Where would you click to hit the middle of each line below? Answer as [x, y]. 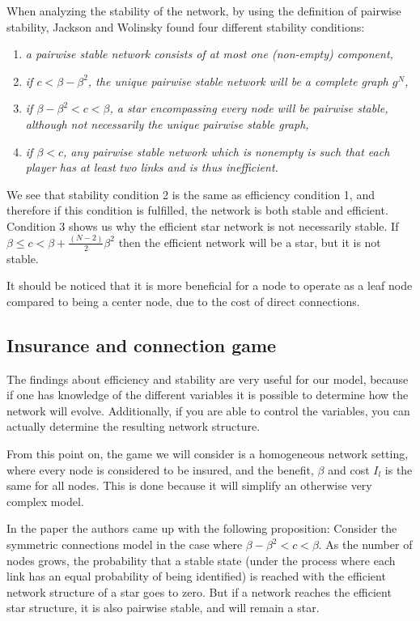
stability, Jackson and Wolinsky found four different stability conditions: [186, 26]
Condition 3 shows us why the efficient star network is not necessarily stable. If [203, 225]
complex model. [45, 501]
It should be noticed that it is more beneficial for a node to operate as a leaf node [210, 285]
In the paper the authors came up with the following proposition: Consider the [202, 528]
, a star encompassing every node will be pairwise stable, [249, 108]
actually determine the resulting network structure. [134, 426]
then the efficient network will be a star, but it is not [250, 242]
